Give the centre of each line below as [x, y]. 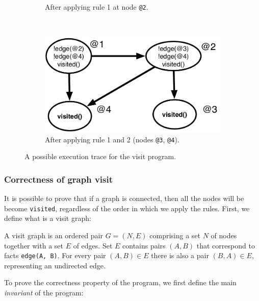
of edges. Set [93, 245]
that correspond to [226, 245]
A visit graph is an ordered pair [54, 235]
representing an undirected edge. [55, 265]
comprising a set [175, 235]
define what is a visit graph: [48, 218]
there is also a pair [180, 255]
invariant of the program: [44, 293]
